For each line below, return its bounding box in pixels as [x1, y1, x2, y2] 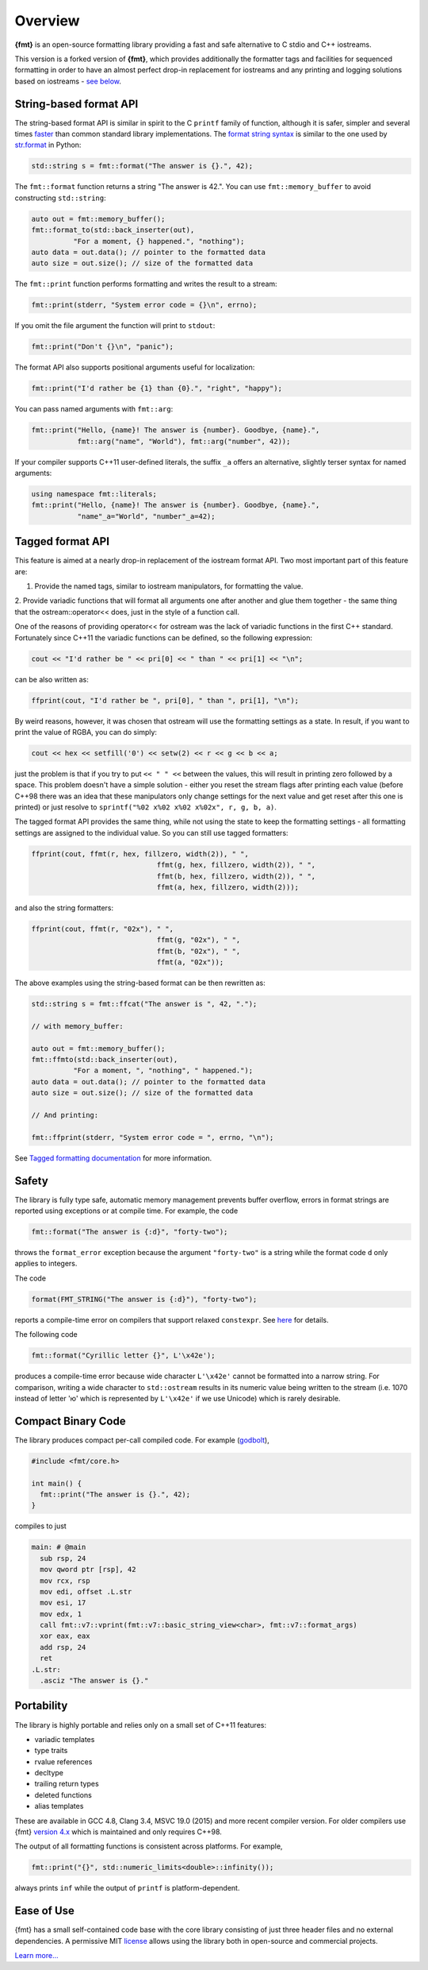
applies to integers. [14, 1259, 78, 1269]
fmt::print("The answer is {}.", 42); [40, 1489, 190, 1499]
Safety [14, 1174, 49, 1188]
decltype [34, 1768, 63, 1778]
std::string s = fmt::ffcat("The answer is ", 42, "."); [31, 999, 258, 1009]
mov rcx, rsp [40, 1576, 90, 1585]
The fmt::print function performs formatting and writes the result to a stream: [14, 279, 277, 289]
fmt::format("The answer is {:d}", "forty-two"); [31, 1227, 228, 1237]
